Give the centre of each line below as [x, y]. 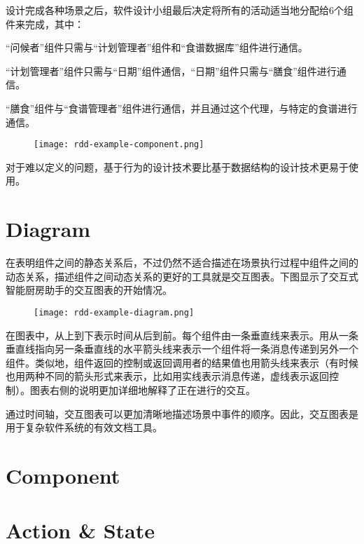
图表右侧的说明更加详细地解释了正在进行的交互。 [142, 389]
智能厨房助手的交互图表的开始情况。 [89, 290]
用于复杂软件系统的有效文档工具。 [84, 427]
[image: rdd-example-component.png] [119, 145]
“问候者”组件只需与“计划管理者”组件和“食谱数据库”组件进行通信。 [157, 47]
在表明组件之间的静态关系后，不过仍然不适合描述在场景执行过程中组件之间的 [182, 263]
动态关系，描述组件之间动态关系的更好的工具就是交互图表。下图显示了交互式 [182, 276]
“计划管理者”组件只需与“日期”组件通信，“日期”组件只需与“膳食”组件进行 [171, 70]
